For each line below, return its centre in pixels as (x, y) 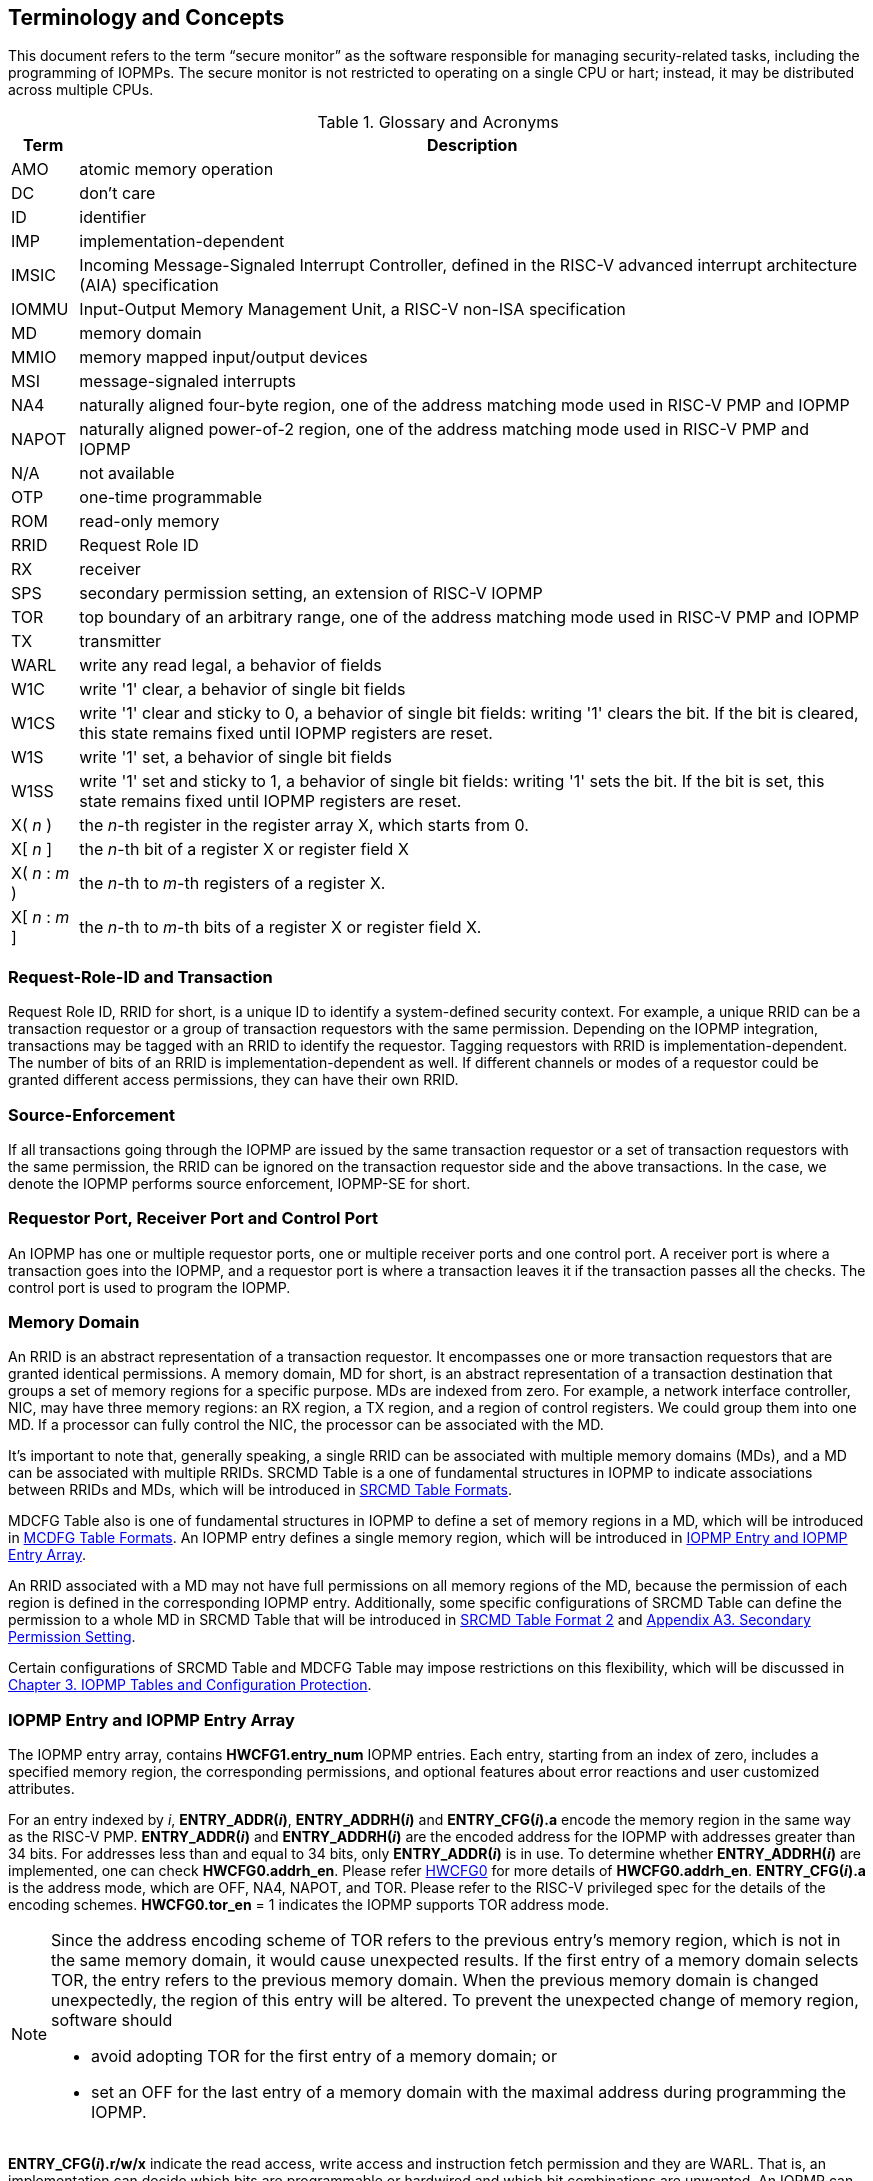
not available (127, 473)
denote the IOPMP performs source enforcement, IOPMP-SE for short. (239, 1183)
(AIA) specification (149, 285)
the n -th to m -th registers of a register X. (232, 883)
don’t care (117, 193)
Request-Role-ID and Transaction (140, 976)
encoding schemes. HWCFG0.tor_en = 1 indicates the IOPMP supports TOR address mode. (308, 1905)
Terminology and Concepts (146, 17)
